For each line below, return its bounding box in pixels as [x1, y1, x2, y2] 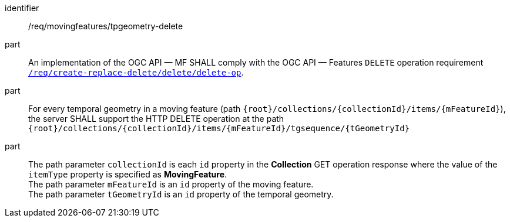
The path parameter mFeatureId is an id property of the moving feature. [28, 179, 314, 189]
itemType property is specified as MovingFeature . [28, 169, 227, 179]
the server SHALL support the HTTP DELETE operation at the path [28, 114, 284, 124]
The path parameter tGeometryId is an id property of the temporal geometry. [28, 189, 334, 199]
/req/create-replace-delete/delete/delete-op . [28, 67, 244, 77]
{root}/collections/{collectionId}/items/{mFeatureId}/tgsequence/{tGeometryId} [28, 124, 410, 133]
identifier [5, 3, 39, 13]
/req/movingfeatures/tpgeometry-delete [28, 21, 183, 31]
